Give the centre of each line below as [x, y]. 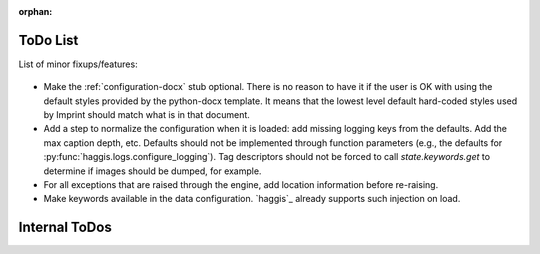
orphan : [35, 11]
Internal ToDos [65, 227]
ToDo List [48, 40]
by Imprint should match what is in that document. [146, 115]
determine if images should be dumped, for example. [152, 171]
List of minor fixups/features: [78, 64]
